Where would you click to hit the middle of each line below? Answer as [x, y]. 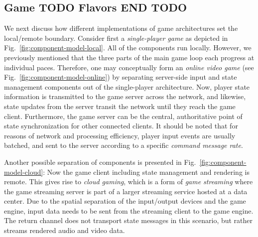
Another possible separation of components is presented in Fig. [100, 162]
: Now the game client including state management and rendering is [146, 172]
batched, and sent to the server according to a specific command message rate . [124, 145]
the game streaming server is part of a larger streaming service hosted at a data [126, 191]
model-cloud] [24, 172]
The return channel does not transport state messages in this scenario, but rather [129, 220]
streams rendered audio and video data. [64, 230]
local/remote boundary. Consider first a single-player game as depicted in [116, 38]
